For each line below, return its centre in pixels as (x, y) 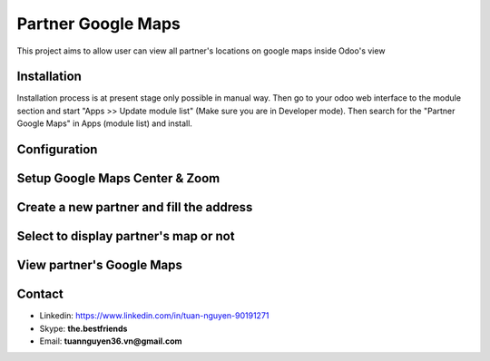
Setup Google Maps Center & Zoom (118, 178)
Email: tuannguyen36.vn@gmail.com (111, 341)
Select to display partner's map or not (126, 236)
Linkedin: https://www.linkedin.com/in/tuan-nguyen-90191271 (154, 316)
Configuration (57, 150)
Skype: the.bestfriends (83, 328)
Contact (40, 294)
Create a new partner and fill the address (135, 207)
